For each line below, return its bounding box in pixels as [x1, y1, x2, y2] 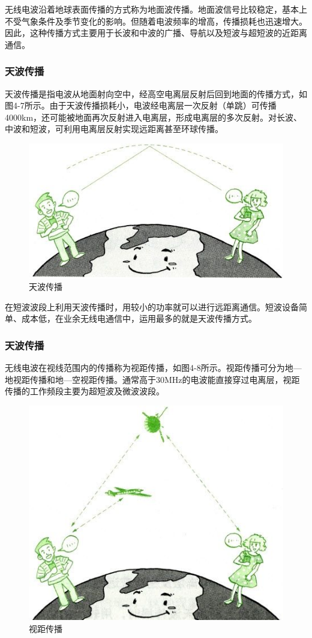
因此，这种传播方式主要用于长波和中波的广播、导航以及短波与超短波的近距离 [5, 26, 307, 39]
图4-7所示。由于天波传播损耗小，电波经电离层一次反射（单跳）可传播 [5, 99, 277, 112]
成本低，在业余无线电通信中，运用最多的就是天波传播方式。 [21, 312, 257, 325]
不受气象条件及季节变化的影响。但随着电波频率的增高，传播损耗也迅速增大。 [5, 14, 307, 27]
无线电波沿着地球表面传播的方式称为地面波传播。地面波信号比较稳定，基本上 [5, 3, 307, 15]
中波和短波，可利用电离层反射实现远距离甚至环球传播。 [5, 122, 223, 135]
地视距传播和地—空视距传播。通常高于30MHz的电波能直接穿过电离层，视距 [5, 373, 300, 385]
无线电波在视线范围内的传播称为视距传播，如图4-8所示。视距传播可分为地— [5, 361, 302, 374]
